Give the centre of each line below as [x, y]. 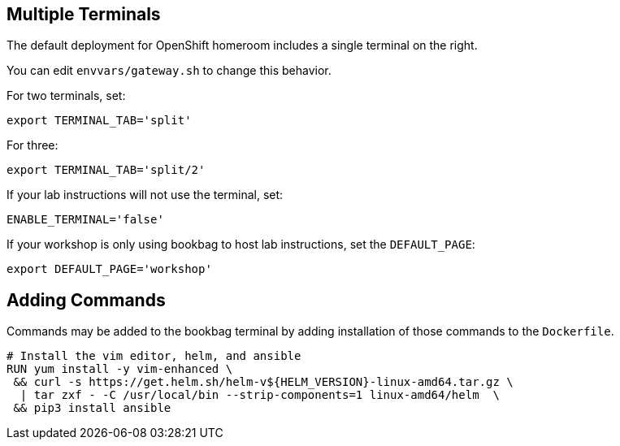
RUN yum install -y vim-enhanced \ [120, 369]
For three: [33, 145]
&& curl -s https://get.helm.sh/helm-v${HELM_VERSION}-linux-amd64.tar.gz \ [263, 382]
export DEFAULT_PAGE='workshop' [109, 269]
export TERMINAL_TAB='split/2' [106, 170]
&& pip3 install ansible [92, 408]
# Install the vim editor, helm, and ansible [154, 356]
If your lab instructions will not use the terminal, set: [145, 195]
